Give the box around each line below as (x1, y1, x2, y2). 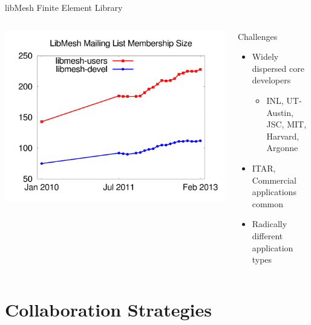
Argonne (266, 141, 298, 154)
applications (252, 185, 296, 198)
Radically (252, 217, 287, 230)
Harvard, (266, 129, 300, 142)
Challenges (237, 30, 278, 42)
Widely (252, 50, 279, 63)
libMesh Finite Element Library (5, 1, 123, 13)
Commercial (252, 173, 296, 186)
